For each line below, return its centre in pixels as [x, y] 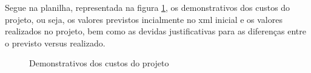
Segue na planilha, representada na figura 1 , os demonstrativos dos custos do [148, 7]
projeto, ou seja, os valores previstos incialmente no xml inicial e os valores [144, 19]
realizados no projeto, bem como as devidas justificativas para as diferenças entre [155, 31]
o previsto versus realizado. [55, 43]
